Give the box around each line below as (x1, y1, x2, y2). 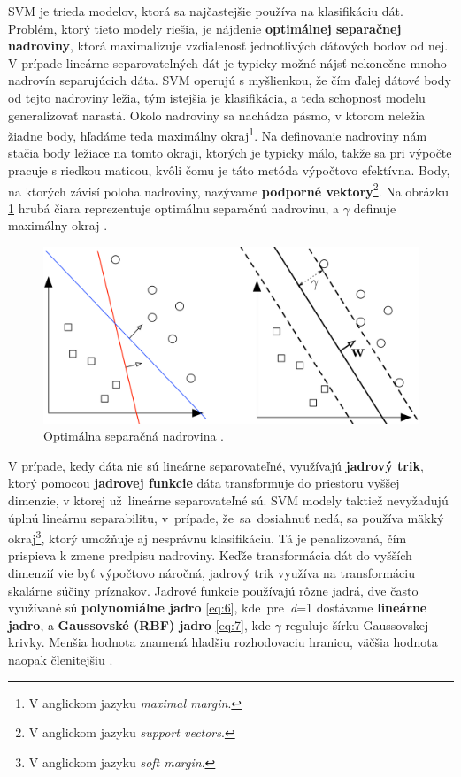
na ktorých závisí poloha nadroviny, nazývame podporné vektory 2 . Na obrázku (8, 179, 449, 200)
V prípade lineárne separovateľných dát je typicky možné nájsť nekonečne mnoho (8, 53, 447, 72)
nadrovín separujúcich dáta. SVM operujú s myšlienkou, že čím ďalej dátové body (8, 71, 451, 89)
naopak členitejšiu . (8, 650, 113, 668)
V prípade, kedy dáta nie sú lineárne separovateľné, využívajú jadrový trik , (8, 456, 424, 474)
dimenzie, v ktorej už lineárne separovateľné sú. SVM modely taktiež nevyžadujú (8, 490, 449, 509)
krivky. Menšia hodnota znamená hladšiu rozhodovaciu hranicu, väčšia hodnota (8, 633, 438, 651)
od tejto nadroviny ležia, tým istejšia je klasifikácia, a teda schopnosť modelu (8, 88, 426, 106)
